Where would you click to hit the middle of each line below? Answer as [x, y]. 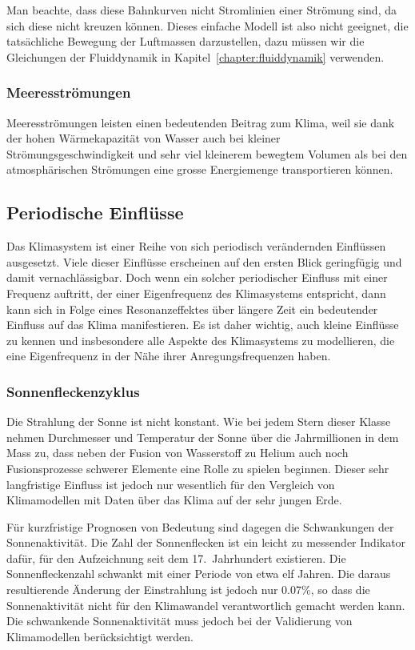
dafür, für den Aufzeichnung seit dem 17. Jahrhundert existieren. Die [176, 558]
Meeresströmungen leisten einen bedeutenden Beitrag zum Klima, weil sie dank [201, 122]
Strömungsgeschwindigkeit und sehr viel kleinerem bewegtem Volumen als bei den [207, 153]
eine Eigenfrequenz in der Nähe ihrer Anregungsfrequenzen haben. [169, 356]
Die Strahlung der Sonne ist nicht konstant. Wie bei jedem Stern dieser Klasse [199, 421]
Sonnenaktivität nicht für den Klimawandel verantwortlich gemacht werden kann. [206, 605]
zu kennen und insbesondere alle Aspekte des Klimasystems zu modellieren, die [201, 340]
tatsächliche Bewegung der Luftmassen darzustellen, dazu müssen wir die [186, 41]
